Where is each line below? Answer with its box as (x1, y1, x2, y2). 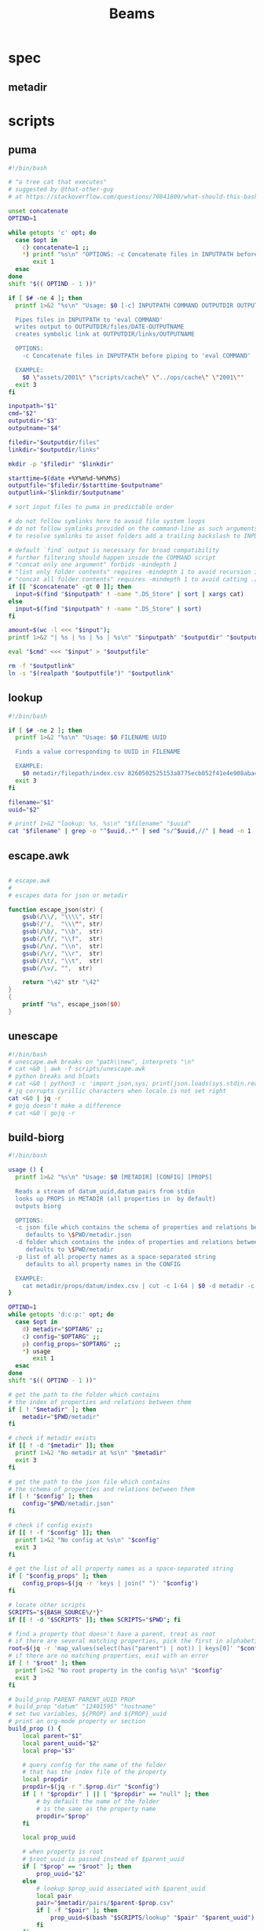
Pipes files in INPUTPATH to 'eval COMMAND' (15, 316, 163, 324)
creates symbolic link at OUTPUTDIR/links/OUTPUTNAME (15, 330, 195, 339)
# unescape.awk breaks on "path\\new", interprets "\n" (8, 1057, 195, 1066)
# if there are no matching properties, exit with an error (8, 1652, 210, 1660)
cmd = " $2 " (8, 410, 37, 418)
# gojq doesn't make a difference (8, 1101, 122, 1109)
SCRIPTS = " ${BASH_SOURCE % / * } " (8, 1608, 104, 1616)
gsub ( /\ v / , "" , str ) (22, 964, 93, 972)
